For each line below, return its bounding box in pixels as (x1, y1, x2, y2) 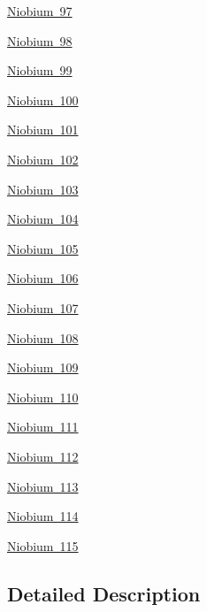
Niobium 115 (7, 536, 79, 555)
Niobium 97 (7, 2, 73, 19)
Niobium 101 (7, 120, 79, 139)
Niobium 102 (7, 149, 79, 168)
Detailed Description (7, 579, 201, 607)
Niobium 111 (7, 417, 79, 436)
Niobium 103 (7, 180, 79, 198)
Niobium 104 (7, 210, 79, 228)
